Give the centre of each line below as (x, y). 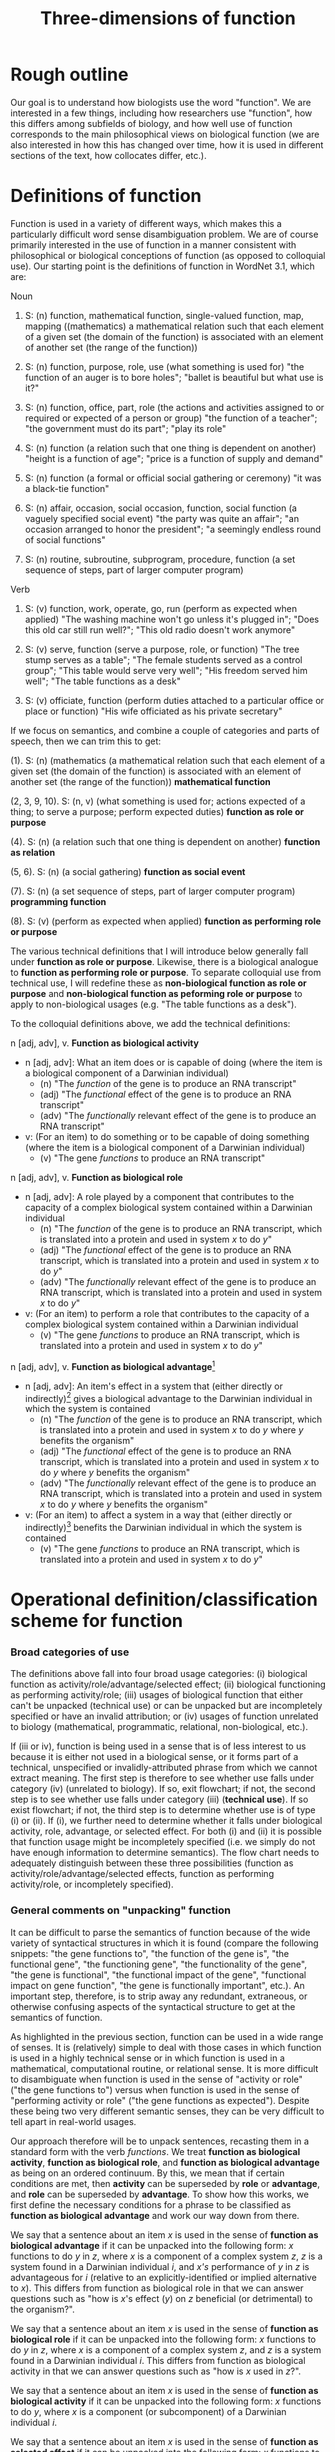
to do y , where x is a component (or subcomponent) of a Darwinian (148, 2411)
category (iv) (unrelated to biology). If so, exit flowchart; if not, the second (163, 1789)
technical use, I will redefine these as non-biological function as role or (158, 983)
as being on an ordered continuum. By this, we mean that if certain (147, 2173)
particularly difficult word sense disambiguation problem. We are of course (164, 234)
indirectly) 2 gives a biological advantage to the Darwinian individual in (168, 1397)
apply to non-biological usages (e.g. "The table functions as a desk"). (153, 1004)
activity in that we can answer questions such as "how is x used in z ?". (156, 2371)
